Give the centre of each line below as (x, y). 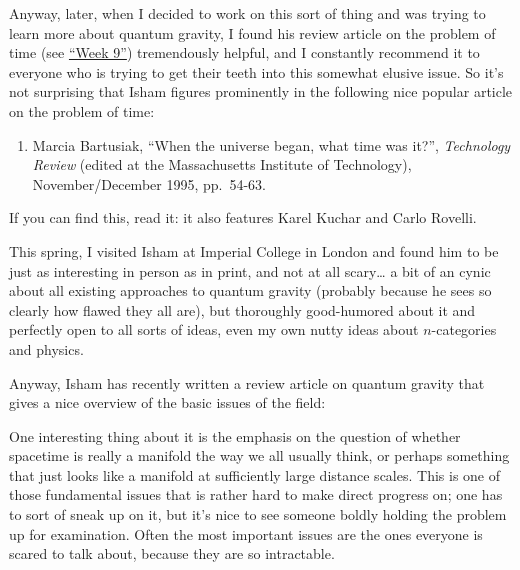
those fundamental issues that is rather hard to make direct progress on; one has (256, 494)
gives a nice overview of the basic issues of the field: (167, 402)
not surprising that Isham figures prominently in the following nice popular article (261, 91)
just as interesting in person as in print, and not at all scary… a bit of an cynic (250, 270)
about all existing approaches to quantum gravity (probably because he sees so (250, 290)
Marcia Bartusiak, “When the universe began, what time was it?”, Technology (271, 144)
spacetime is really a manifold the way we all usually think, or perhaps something (259, 455)
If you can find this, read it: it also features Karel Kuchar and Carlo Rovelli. (243, 217)
